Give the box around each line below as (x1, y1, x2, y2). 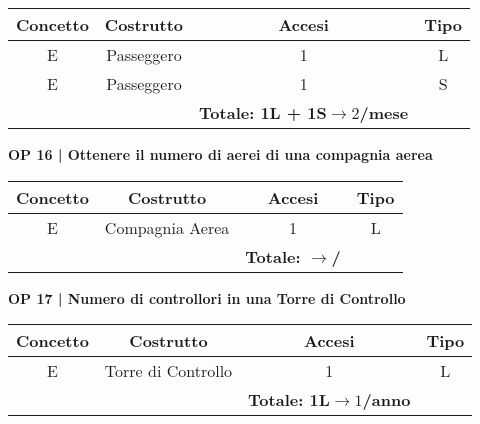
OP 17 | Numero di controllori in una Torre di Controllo (8, 287, 406, 308)
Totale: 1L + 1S (199, 101, 327, 124)
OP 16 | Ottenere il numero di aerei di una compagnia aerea (8, 144, 433, 164)
